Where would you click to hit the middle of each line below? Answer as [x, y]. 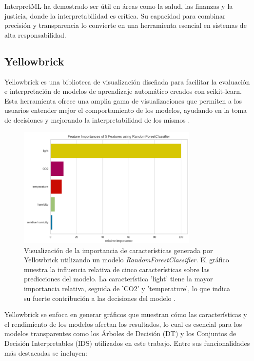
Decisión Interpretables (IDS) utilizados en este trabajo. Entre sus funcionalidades [127, 343]
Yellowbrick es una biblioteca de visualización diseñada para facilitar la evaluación [127, 81]
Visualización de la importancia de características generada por [118, 250]
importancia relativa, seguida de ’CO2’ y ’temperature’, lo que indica [127, 288]
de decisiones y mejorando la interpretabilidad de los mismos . [97, 119]
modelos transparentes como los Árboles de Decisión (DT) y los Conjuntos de [120, 333]
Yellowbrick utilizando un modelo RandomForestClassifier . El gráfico [127, 260]
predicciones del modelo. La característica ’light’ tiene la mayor [118, 279]
